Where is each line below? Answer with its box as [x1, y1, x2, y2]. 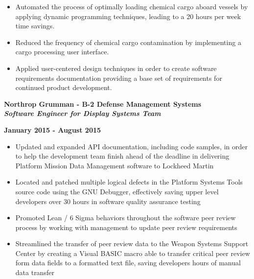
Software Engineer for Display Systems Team [4, 108, 161, 118]
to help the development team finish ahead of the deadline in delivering [15, 151, 230, 161]
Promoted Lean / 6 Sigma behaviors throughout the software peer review [15, 212, 236, 223]
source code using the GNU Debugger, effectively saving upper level [15, 186, 219, 196]
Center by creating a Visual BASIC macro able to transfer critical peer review [15, 248, 250, 258]
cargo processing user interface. [15, 46, 109, 57]
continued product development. [15, 82, 112, 93]
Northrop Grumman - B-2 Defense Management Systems [4, 98, 202, 109]
